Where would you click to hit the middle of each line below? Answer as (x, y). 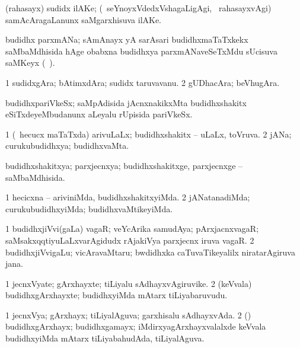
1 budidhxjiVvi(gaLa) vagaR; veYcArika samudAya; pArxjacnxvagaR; (132, 229)
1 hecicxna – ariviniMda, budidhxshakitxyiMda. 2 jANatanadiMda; (128, 197)
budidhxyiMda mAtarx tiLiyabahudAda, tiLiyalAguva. (105, 338)
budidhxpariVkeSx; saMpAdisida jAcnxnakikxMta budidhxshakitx (126, 102)
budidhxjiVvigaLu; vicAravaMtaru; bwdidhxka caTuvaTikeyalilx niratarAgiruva (150, 252)
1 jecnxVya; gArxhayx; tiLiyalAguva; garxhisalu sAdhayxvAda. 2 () (128, 315)
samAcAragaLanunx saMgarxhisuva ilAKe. (84, 19)
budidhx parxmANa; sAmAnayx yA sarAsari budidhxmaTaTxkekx (127, 39)
